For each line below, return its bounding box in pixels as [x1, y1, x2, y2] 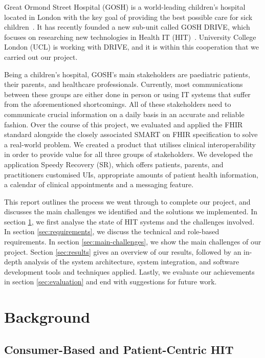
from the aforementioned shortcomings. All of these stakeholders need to [4, 99, 231, 109]
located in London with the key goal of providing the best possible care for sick [4, 11, 253, 22]
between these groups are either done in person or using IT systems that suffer [4, 88, 251, 99]
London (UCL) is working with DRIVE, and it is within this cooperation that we [4, 41, 259, 52]
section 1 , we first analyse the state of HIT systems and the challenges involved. [4, 216, 255, 227]
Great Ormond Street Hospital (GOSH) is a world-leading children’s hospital [4, 2, 246, 12]
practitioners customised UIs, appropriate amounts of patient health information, [4, 169, 258, 180]
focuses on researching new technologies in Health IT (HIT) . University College [4, 31, 256, 42]
